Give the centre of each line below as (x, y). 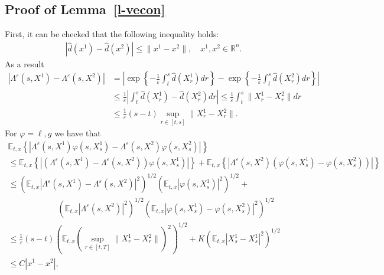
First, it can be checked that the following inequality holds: (112, 34)
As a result (25, 63)
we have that (78, 133)
